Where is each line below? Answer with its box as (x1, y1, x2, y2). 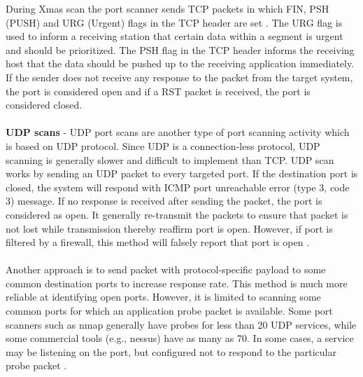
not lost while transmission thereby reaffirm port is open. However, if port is (6, 221, 333, 235)
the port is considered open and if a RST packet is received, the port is (6, 83, 311, 98)
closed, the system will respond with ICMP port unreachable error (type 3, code (6, 179, 350, 194)
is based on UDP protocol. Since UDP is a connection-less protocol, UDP (6, 138, 320, 153)
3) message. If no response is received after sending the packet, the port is (6, 193, 322, 208)
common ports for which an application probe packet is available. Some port (6, 303, 333, 318)
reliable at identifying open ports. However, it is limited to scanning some (6, 289, 321, 304)
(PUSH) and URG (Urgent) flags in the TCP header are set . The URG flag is (6, 15, 343, 29)
